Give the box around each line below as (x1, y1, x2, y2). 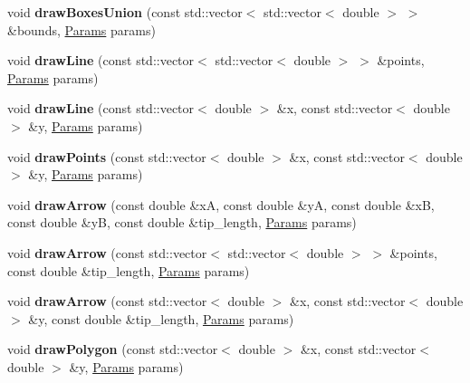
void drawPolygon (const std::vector (7, 340, 218, 359)
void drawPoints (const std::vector (7, 147, 206, 166)
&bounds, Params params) (7, 20, 156, 39)
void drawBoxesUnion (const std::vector (7, 3, 243, 21)
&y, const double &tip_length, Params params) (28, 309, 294, 328)
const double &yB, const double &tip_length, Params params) (7, 213, 357, 232)
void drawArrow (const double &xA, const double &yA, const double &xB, (7, 195, 435, 214)
